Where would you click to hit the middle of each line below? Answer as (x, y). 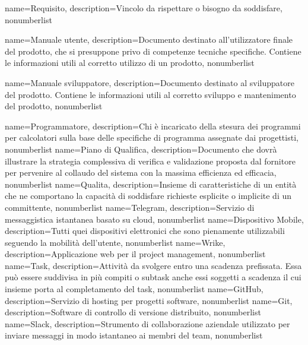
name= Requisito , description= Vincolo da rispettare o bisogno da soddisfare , (144, 8)
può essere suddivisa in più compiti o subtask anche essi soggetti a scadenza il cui (153, 277)
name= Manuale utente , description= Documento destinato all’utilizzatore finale (149, 39)
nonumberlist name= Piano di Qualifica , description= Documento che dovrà (141, 149)
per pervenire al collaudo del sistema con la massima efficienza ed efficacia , (141, 172)
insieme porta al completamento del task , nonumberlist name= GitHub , (134, 289)
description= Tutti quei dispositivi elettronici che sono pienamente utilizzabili (145, 231)
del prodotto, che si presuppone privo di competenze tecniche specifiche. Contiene (153, 51)
